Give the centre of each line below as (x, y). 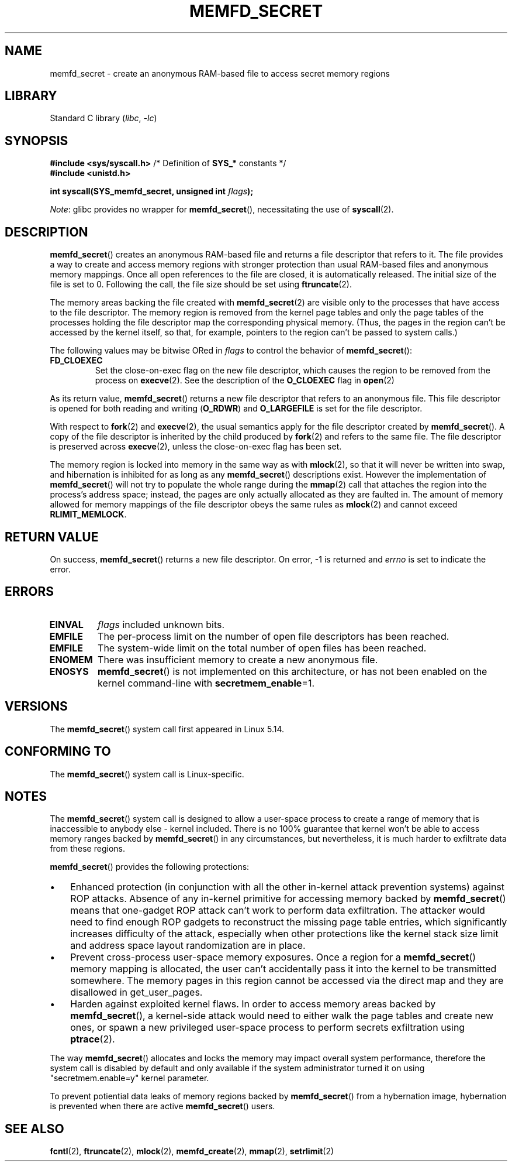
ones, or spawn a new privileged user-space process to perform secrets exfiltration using (268, 1028)
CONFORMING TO (58, 752)
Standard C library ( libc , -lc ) (103, 118)
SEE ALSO (34, 1129)
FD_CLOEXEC (76, 361)
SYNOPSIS (37, 140)
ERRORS (30, 592)
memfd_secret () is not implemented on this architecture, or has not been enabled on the (293, 671)
